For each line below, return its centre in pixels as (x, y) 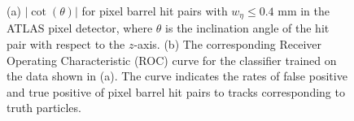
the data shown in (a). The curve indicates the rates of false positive (177, 76)
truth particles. (44, 108)
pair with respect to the (66, 44)
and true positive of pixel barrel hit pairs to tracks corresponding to (176, 91)
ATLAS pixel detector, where (80, 28)
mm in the (304, 11)
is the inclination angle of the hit (247, 28)
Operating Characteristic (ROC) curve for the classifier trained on (172, 60)
